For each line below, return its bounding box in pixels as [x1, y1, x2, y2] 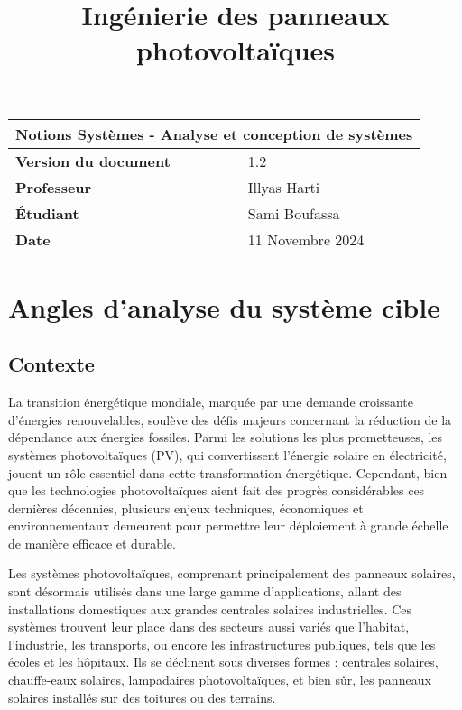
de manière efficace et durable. [8, 533, 176, 552]
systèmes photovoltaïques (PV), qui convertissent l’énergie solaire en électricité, [8, 445, 447, 464]
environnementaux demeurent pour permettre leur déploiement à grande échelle [8, 516, 448, 535]
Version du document [15, 150, 171, 171]
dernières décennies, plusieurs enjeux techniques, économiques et [8, 498, 364, 517]
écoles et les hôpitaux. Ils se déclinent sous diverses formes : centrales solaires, [8, 652, 439, 671]
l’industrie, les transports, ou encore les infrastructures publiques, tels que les [8, 634, 436, 653]
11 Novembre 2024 [247, 228, 365, 250]
